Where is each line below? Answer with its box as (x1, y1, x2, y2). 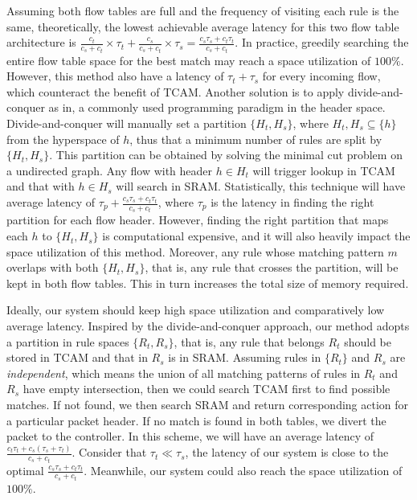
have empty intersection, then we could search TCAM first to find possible (22, 380, 390, 397)
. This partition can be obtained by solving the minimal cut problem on (49, 146, 403, 163)
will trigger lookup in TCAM (252, 162, 395, 178)
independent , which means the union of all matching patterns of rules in (6, 364, 361, 381)
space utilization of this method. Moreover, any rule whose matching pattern (6, 243, 384, 260)
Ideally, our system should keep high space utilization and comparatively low (6, 301, 385, 318)
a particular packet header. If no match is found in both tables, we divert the (6, 412, 386, 428)
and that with (6, 178, 75, 195)
